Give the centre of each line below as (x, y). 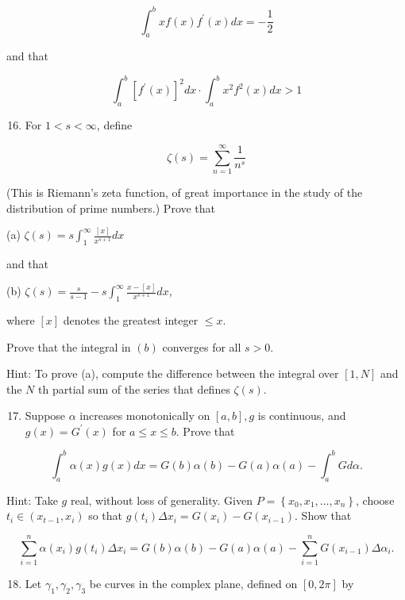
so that (106, 515)
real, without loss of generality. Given (161, 500)
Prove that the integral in (69, 346)
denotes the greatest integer (131, 319)
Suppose (45, 415)
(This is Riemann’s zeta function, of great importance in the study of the (185, 192)
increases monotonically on (145, 415)
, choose (375, 500)
